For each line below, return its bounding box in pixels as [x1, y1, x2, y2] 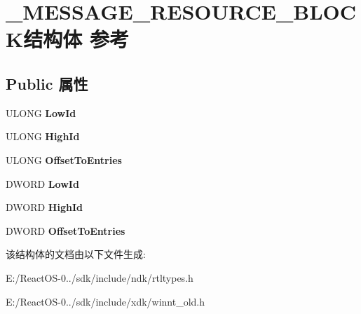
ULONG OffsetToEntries [6, 152, 122, 167]
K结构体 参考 [6, 25, 129, 53]
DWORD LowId [6, 176, 79, 191]
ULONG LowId [6, 105, 76, 120]
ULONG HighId [6, 129, 80, 144]
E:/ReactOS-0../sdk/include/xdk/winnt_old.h [6, 294, 205, 308]
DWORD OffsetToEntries [6, 223, 125, 238]
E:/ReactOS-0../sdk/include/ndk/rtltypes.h [6, 270, 193, 285]
